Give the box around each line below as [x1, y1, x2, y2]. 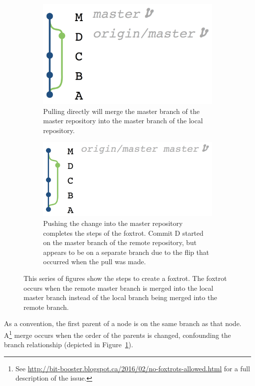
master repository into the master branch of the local [43, 115, 203, 126]
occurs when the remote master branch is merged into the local [24, 282, 213, 293]
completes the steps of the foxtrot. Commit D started [43, 227, 204, 238]
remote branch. [24, 302, 69, 312]
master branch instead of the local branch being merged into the [24, 292, 217, 303]
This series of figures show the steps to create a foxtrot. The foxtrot [24, 273, 227, 283]
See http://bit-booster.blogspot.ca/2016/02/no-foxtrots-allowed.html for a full [15, 363, 250, 373]
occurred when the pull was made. [43, 256, 146, 267]
